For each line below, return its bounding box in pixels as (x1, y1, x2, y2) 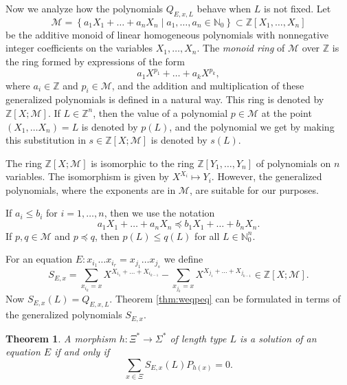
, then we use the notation (104, 206, 215, 220)
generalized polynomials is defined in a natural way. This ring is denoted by (5, 92, 324, 107)
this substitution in (5, 133, 86, 147)
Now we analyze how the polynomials (5, 1, 164, 15)
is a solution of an (239, 331, 317, 345)
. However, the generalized (211, 169, 322, 184)
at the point (261, 105, 312, 120)
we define (164, 252, 203, 266)
